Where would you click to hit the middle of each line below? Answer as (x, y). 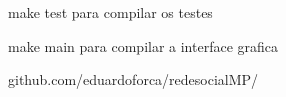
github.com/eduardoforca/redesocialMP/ (133, 79)
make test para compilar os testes (110, 12)
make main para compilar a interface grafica (143, 45)
